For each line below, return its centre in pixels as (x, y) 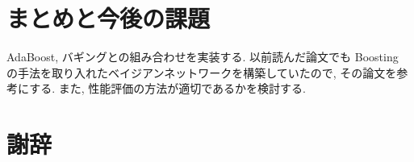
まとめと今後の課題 (109, 18)
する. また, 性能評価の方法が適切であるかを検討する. (167, 88)
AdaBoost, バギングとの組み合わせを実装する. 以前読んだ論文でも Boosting (203, 57)
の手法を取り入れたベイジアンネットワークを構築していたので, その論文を (202, 72)
